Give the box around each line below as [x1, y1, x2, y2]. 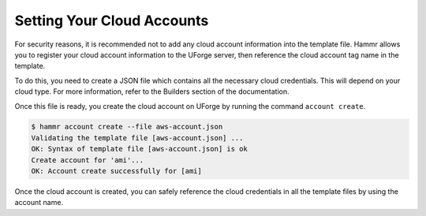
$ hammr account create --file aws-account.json [31, 122, 223, 132]
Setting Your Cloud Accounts [14, 12, 209, 29]
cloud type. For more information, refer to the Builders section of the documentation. [14, 87, 290, 96]
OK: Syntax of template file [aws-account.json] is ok [31, 144, 248, 154]
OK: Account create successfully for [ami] [31, 166, 203, 176]
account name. [14, 198, 63, 207]
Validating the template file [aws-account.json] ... [31, 133, 244, 142]
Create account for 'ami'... [31, 155, 144, 165]
